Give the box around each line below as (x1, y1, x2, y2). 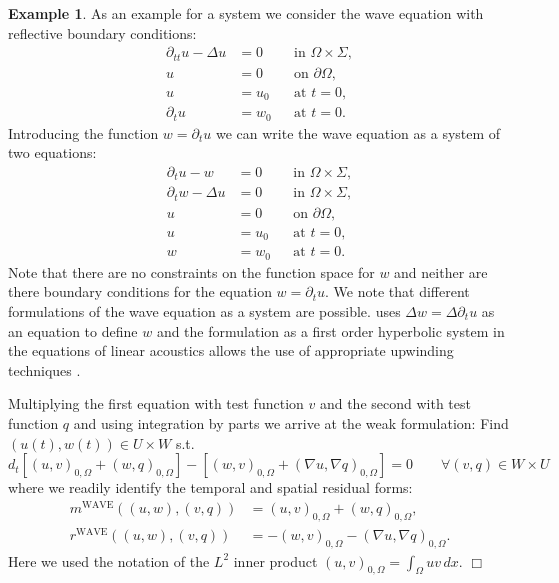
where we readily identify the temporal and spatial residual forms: (8, 477, 413, 498)
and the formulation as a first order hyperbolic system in (156, 320, 505, 341)
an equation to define (8, 320, 138, 341)
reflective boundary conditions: (8, 22, 197, 43)
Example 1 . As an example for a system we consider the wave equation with (8, 3, 484, 23)
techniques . (8, 359, 81, 380)
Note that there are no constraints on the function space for (8, 261, 375, 282)
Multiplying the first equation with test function (8, 393, 304, 414)
